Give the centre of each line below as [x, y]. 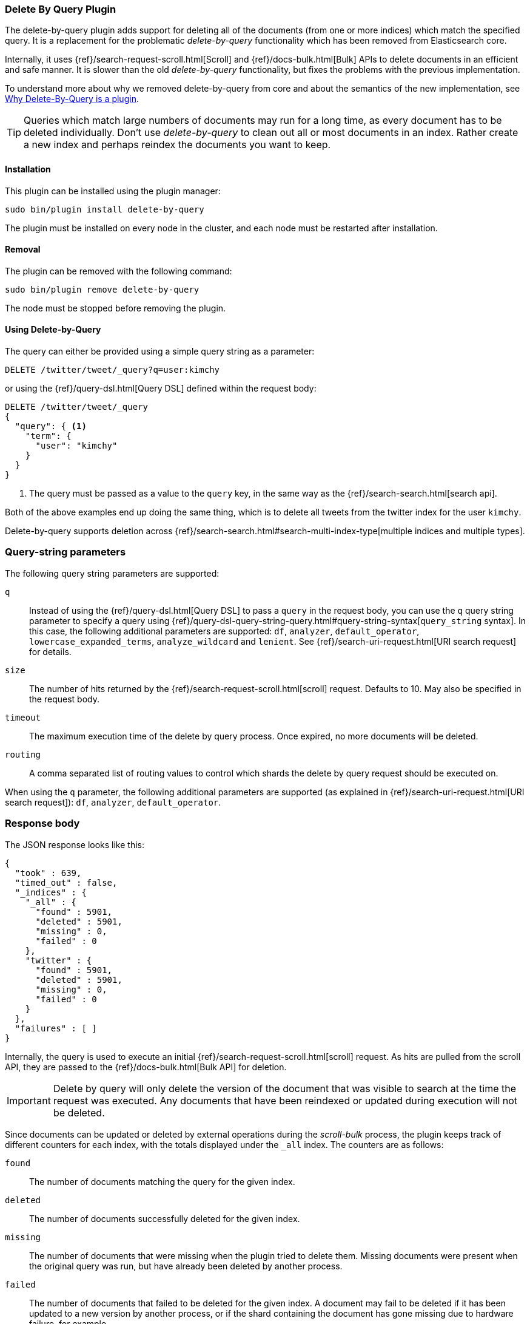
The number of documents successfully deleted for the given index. [165, 1218]
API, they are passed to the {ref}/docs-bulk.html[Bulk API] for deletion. [146, 1067]
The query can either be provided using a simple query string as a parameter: [160, 351]
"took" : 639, [48, 873]
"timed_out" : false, [66, 882]
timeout [23, 717]
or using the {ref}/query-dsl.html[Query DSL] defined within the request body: [161, 389]
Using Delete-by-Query [53, 330]
